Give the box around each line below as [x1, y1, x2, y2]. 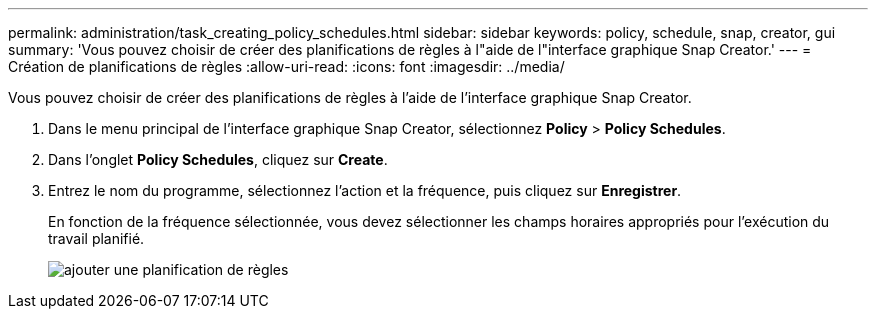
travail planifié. [48, 230, 145, 247]
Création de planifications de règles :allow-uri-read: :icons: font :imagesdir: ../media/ [8, 58, 565, 75]
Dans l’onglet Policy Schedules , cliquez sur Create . [48, 151, 388, 168]
